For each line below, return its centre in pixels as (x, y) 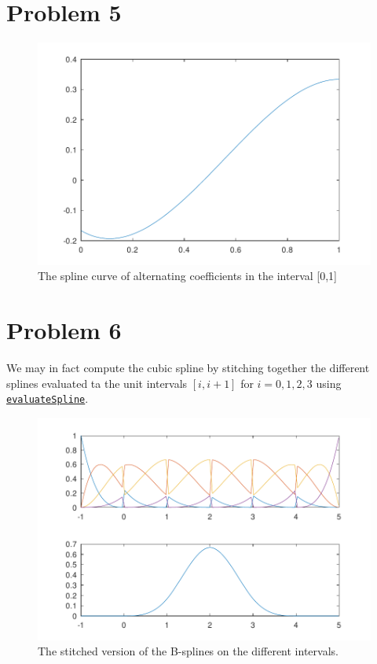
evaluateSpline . (48, 398)
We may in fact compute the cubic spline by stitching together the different (188, 368)
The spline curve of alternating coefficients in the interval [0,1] (187, 276)
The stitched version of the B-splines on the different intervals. (188, 651)
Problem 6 (64, 330)
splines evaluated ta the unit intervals (97, 383)
